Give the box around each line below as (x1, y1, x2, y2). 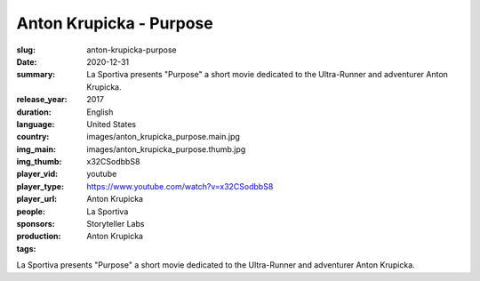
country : (16, 132, 50, 142)
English (86, 107, 114, 117)
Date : (16, 56, 37, 67)
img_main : (16, 143, 57, 155)
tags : (16, 243, 36, 253)
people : (16, 205, 46, 217)
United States (86, 118, 137, 129)
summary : (16, 69, 56, 80)
